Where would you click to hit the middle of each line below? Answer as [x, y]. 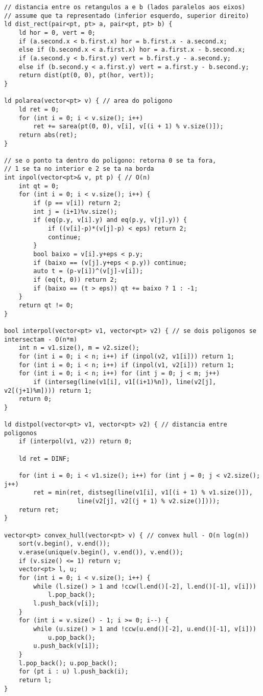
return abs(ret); [48, 135]
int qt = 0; [39, 186]
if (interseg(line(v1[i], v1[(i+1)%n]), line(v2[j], [125, 382]
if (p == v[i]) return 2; [77, 203]
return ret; [39, 510]
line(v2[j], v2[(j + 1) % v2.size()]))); [149, 501]
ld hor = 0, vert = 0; [57, 32]
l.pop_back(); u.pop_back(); [68, 663]
